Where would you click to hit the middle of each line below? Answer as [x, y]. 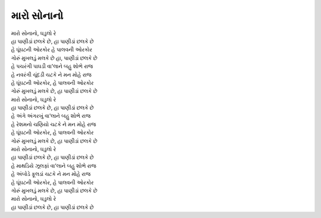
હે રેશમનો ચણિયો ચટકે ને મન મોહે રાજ [53, 124]
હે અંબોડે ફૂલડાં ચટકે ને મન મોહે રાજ [51, 174]
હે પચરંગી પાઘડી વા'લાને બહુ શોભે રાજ [52, 66]
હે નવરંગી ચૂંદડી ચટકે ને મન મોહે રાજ [51, 75]
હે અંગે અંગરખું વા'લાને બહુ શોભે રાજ [51, 116]
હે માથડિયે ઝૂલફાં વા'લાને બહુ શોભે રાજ [53, 165]
